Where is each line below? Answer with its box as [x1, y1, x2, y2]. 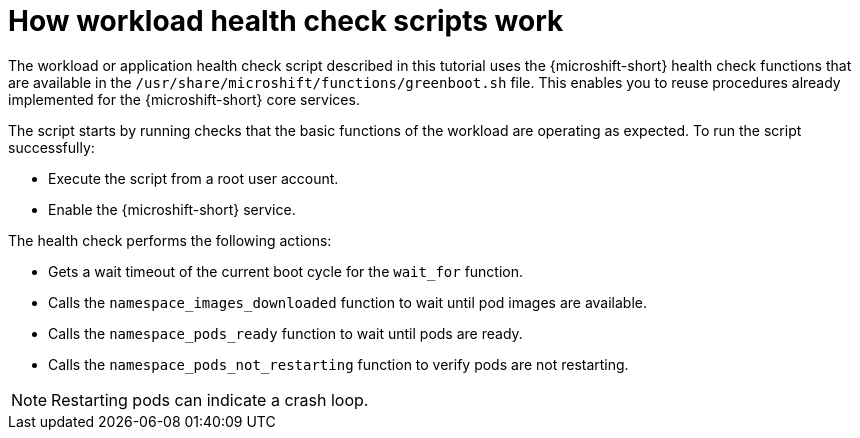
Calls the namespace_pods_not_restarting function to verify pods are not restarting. [48, 355, 629, 373]
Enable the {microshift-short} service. [48, 200, 296, 218]
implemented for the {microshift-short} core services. [8, 90, 360, 108]
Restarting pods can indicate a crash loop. [51, 389, 369, 410]
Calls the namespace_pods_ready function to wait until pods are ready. [48, 324, 523, 342]
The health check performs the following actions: [8, 231, 332, 249]
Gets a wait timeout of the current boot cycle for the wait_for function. [48, 262, 524, 280]
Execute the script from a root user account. [48, 169, 339, 187]
